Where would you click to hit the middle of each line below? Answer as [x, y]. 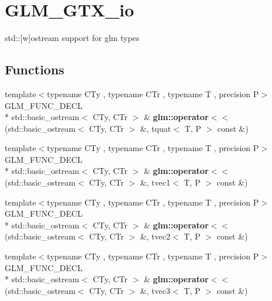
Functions [35, 69]
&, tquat [156, 128]
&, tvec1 [155, 182]
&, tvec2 [155, 236]
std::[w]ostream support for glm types [72, 38]
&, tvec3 [155, 290]
